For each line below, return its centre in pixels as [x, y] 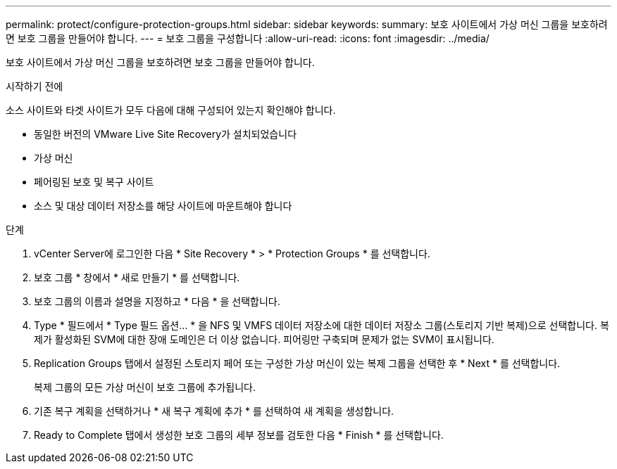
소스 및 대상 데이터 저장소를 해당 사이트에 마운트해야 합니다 [163, 206]
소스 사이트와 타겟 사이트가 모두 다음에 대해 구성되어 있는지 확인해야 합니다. [171, 110]
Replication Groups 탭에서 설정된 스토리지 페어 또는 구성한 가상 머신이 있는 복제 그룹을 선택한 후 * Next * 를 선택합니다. [297, 363]
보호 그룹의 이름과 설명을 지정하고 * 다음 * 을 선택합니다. [157, 301]
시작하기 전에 [35, 86]
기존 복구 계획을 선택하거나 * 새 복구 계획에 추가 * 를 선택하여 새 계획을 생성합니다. [214, 411]
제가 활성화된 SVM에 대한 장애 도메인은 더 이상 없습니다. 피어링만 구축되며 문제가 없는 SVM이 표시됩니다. [264, 339]
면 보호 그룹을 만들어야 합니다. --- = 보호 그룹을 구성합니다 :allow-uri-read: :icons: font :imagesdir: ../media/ [248, 38]
